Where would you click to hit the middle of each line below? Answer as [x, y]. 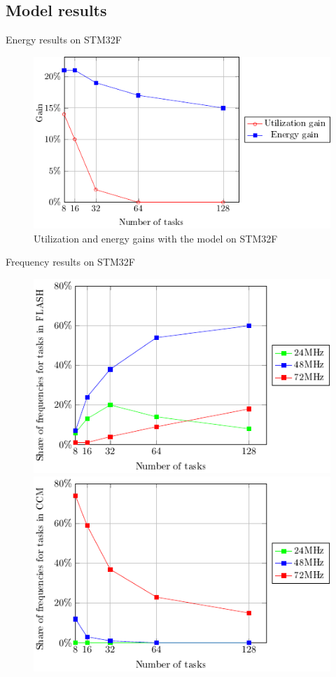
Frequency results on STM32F [70, 262]
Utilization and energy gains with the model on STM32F [156, 238]
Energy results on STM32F [64, 40]
